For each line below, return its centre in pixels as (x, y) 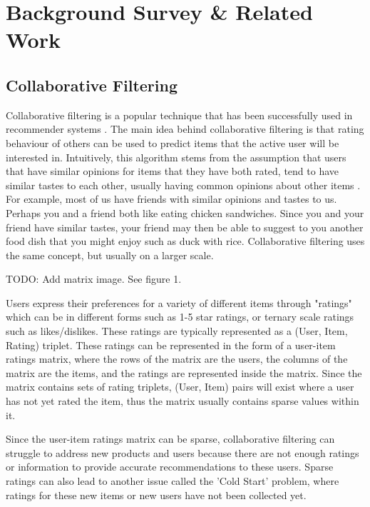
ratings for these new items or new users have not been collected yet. (156, 495)
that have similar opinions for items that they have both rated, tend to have (173, 171)
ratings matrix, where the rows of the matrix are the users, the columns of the (177, 359)
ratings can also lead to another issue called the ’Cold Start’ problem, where (173, 481)
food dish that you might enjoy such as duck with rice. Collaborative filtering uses (185, 241)
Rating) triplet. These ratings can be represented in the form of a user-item (171, 345)
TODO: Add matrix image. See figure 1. (94, 279)
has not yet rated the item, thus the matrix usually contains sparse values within (183, 401)
